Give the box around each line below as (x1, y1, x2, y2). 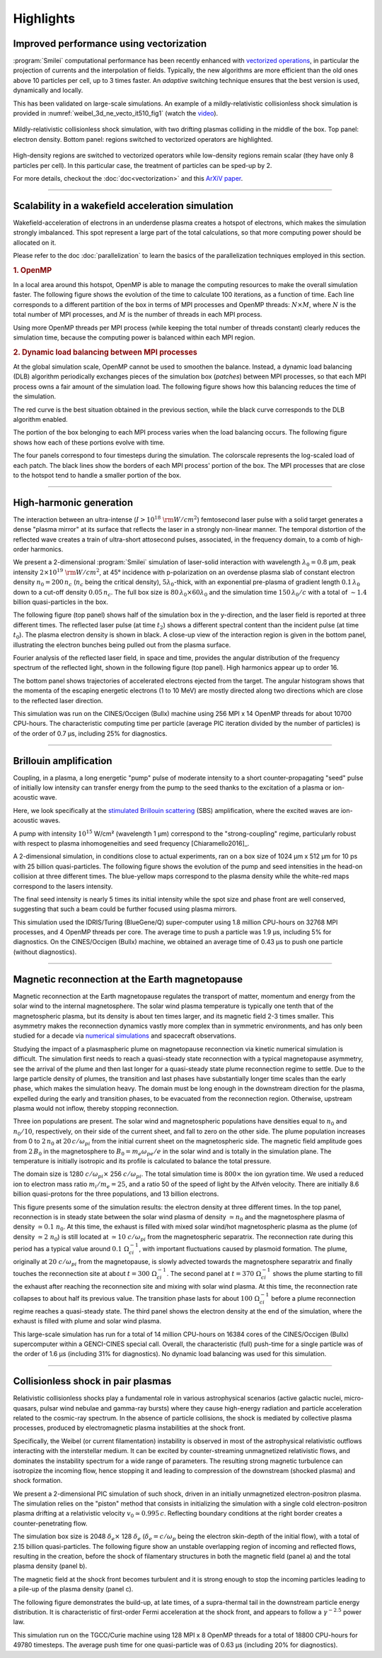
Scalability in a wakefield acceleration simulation (13, 199, 233, 212)
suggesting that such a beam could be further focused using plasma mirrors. (13, 904, 237, 914)
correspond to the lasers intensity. (13, 882, 113, 890)
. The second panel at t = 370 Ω (166, 1269, 262, 1277)
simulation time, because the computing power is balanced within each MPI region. (13, 333, 255, 342)
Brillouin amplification (13, 755, 112, 767)
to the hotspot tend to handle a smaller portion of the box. (13, 471, 182, 479)
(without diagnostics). (13, 947, 77, 956)
